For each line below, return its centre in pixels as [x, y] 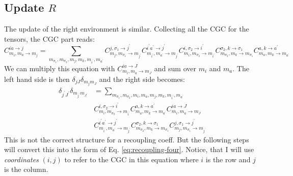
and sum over [175, 68]
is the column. [26, 169]
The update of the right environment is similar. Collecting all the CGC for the [127, 29]
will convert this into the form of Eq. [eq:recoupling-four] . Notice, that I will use [129, 149]
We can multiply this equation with [60, 68]
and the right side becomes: [142, 79]
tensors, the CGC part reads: [49, 38]
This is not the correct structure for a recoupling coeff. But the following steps [127, 139]
